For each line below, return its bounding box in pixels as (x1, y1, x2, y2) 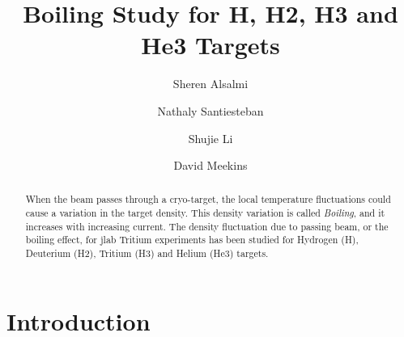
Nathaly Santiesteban (157, 102, 264, 119)
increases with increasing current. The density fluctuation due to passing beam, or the (25, 219, 389, 233)
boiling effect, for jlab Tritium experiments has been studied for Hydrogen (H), (25, 233, 359, 246)
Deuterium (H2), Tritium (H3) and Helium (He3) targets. (25, 246, 269, 260)
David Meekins (173, 157, 248, 174)
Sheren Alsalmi (172, 75, 249, 92)
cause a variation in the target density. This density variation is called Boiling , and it (25, 206, 385, 220)
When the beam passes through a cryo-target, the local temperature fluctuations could (25, 192, 391, 206)
